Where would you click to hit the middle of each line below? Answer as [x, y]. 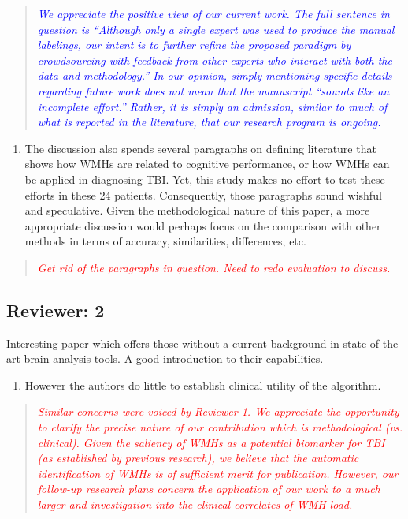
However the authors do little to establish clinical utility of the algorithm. [203, 385]
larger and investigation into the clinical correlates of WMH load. [195, 504]
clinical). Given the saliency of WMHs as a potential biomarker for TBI [211, 442]
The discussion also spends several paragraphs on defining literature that [200, 148]
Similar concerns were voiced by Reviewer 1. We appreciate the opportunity [218, 411]
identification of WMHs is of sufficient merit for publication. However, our [218, 473]
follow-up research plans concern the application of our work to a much [209, 489]
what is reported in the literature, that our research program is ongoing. [209, 122]
